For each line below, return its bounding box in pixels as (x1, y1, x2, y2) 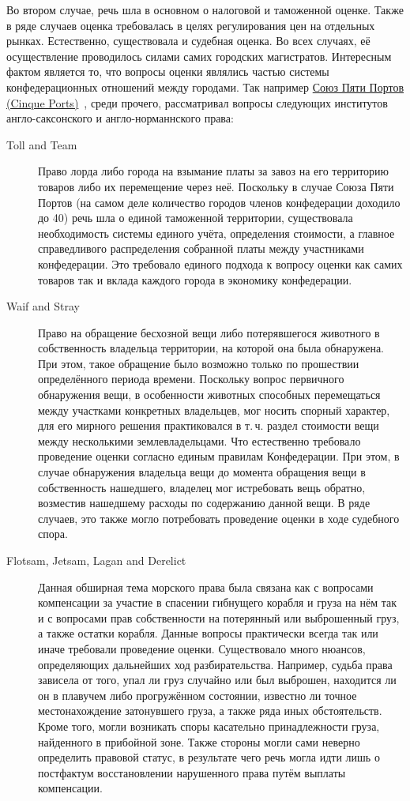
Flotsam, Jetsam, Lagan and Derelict (6, 552, 186, 568)
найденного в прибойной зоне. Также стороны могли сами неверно (38, 733, 360, 750)
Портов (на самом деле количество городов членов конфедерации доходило (38, 194, 401, 210)
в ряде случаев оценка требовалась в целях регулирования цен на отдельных (6, 17, 375, 33)
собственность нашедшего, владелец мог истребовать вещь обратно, (38, 479, 366, 495)
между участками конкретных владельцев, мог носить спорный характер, (38, 401, 390, 418)
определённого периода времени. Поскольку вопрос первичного (38, 370, 344, 387)
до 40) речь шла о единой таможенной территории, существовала (38, 209, 353, 226)
